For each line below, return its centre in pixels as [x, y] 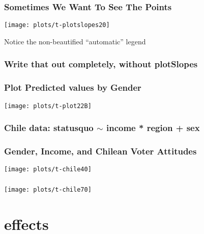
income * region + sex [153, 128]
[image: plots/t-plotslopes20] [57, 25]
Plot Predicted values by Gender [73, 87]
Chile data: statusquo [49, 128]
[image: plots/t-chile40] [48, 170]
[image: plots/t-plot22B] [48, 106]
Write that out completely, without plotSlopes [101, 64]
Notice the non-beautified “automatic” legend [75, 41]
